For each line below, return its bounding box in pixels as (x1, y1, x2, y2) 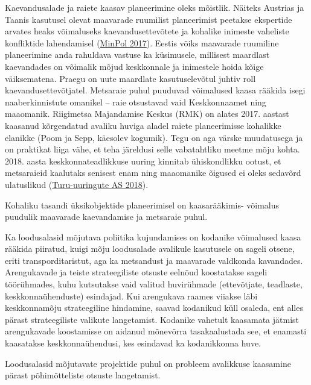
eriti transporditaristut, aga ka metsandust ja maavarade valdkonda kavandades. (5, 254, 303, 266)
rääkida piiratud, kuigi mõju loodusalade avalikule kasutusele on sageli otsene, (5, 242, 295, 255)
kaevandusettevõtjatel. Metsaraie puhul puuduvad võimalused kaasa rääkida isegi (5, 84, 306, 96)
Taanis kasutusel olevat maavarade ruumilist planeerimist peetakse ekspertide (5, 13, 292, 25)
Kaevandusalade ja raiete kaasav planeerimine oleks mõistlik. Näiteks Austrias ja (5, 1, 304, 13)
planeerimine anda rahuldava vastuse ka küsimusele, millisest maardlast (5, 48, 270, 61)
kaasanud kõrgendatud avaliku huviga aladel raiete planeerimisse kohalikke (5, 119, 281, 131)
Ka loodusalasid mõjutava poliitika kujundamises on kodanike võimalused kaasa (5, 230, 301, 243)
